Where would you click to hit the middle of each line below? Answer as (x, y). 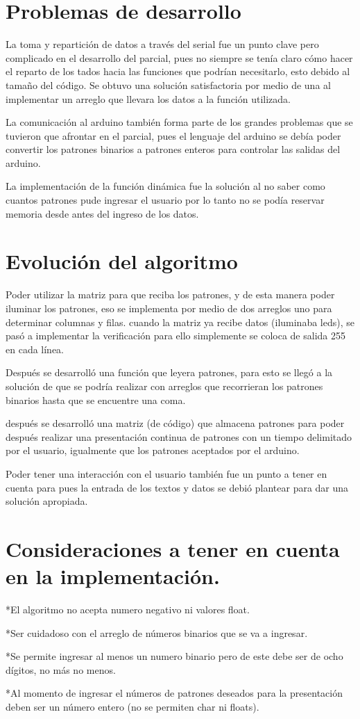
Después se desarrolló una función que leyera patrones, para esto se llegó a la (169, 372)
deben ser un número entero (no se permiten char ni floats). (132, 706)
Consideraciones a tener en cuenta (173, 548)
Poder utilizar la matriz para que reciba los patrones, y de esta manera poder (170, 294)
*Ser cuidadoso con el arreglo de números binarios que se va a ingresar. (157, 632)
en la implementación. (113, 576)
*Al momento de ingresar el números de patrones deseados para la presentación (174, 693)
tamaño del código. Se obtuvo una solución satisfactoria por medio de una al (168, 84)
